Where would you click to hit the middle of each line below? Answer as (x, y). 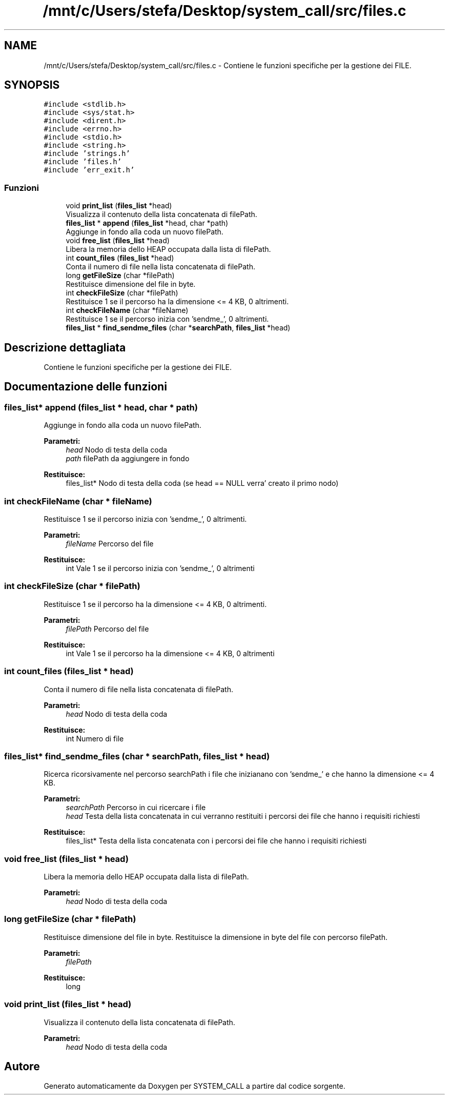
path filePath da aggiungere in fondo (128, 459)
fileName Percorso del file (110, 544)
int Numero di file (95, 738)
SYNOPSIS (32, 85)
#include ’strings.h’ (87, 154)
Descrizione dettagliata (65, 347)
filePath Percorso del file (107, 629)
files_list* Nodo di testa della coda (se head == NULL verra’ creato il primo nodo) (202, 483)
